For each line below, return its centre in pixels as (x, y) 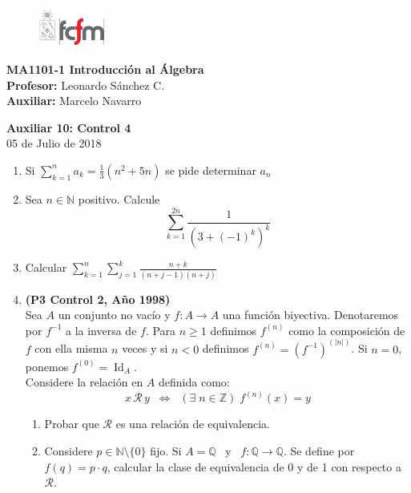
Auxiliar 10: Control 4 (69, 127)
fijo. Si (166, 451)
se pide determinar (211, 170)
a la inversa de (101, 330)
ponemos (47, 366)
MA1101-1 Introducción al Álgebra (105, 69)
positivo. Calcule (119, 198)
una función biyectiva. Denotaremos (310, 315)
